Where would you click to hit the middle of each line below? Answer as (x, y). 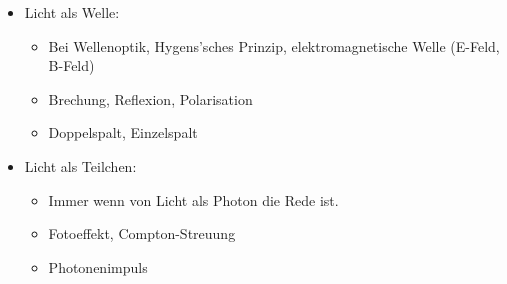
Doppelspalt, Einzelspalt (123, 132)
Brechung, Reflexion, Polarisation (150, 98)
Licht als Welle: (72, 12)
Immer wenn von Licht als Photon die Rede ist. (193, 199)
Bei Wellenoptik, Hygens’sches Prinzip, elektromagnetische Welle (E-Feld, (274, 45)
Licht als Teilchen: (80, 165)
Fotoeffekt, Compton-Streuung (142, 233)
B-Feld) (71, 65)
